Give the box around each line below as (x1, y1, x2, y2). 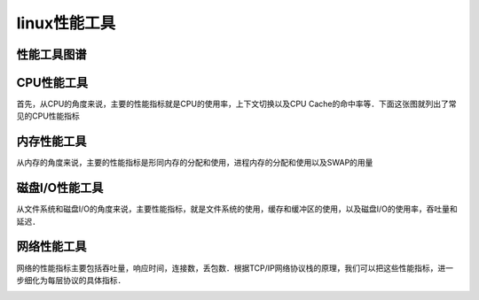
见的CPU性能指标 (16, 111, 80, 121)
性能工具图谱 (16, 47, 87, 62)
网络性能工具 (16, 239, 87, 254)
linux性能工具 (16, 13, 116, 33)
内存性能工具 (16, 134, 87, 150)
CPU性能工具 (16, 75, 89, 90)
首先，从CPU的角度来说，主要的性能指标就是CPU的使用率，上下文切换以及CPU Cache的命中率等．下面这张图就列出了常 (16, 98, 457, 110)
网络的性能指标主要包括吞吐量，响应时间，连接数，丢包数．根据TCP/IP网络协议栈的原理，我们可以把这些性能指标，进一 (16, 262, 454, 273)
